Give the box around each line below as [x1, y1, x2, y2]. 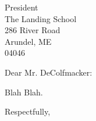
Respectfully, [5, 105, 51, 118]
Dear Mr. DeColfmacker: [5, 66, 93, 78]
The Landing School [5, 12, 77, 24]
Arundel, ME [5, 35, 52, 47]
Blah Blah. [5, 86, 43, 98]
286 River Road [5, 24, 61, 36]
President [5, 1, 38, 13]
